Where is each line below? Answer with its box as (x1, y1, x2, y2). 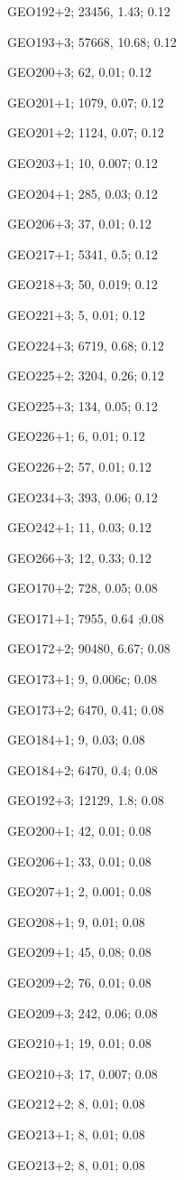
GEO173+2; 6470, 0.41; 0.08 (7, 699, 164, 718)
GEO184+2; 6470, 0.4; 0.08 (7, 760, 158, 779)
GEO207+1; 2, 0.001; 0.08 (7, 882, 152, 901)
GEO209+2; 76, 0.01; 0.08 (7, 973, 152, 991)
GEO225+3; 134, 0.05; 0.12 (7, 396, 158, 415)
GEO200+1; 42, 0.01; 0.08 (7, 821, 152, 840)
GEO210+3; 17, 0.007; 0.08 (7, 1063, 158, 1082)
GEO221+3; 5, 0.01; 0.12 (7, 304, 145, 323)
